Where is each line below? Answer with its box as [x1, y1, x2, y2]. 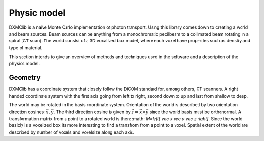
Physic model [9, 7, 66, 18]
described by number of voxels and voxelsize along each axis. [9, 129, 134, 135]
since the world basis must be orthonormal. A [149, 109, 242, 115]
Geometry [9, 73, 41, 81]
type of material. [9, 44, 43, 51]
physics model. [9, 60, 40, 66]
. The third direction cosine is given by [53, 109, 131, 115]
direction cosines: [9, 109, 45, 115]
